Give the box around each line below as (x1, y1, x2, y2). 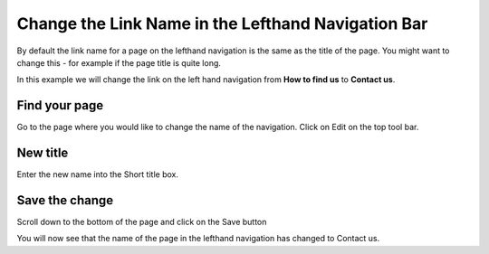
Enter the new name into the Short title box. (16, 169, 178, 180)
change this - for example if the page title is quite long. (16, 57, 222, 68)
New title (16, 146, 69, 161)
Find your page (16, 98, 104, 113)
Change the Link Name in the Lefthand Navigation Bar (16, 14, 428, 33)
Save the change (16, 193, 114, 208)
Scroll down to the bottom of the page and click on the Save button (16, 217, 267, 228)
